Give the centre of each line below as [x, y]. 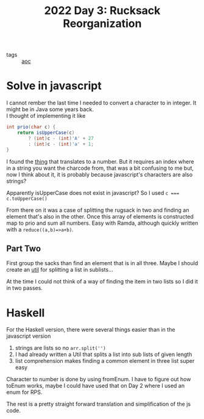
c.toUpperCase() [27, 199]
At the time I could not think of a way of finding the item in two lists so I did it [102, 282]
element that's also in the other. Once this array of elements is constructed [100, 216]
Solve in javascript [54, 86]
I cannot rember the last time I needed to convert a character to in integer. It [101, 103]
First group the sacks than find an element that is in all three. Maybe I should [102, 263]
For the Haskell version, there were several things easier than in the [91, 330]
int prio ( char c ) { [31, 127]
